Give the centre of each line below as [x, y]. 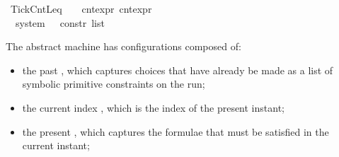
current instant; [56, 145]
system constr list [60, 22]
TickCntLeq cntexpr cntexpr [81, 8]
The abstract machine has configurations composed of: [123, 46]
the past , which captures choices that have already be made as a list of [178, 70]
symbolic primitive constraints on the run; [114, 84]
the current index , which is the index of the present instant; [153, 107]
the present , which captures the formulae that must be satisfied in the [176, 131]
